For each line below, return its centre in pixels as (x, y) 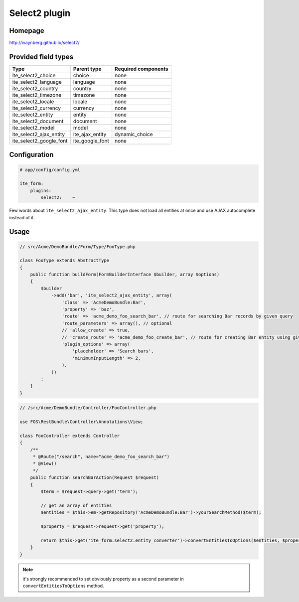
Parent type (87, 69)
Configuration (31, 155)
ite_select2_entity (33, 115)
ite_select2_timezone (37, 95)
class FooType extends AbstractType (65, 261)
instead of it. (22, 217)
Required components (142, 69)
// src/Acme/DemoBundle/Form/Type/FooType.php (77, 246)
